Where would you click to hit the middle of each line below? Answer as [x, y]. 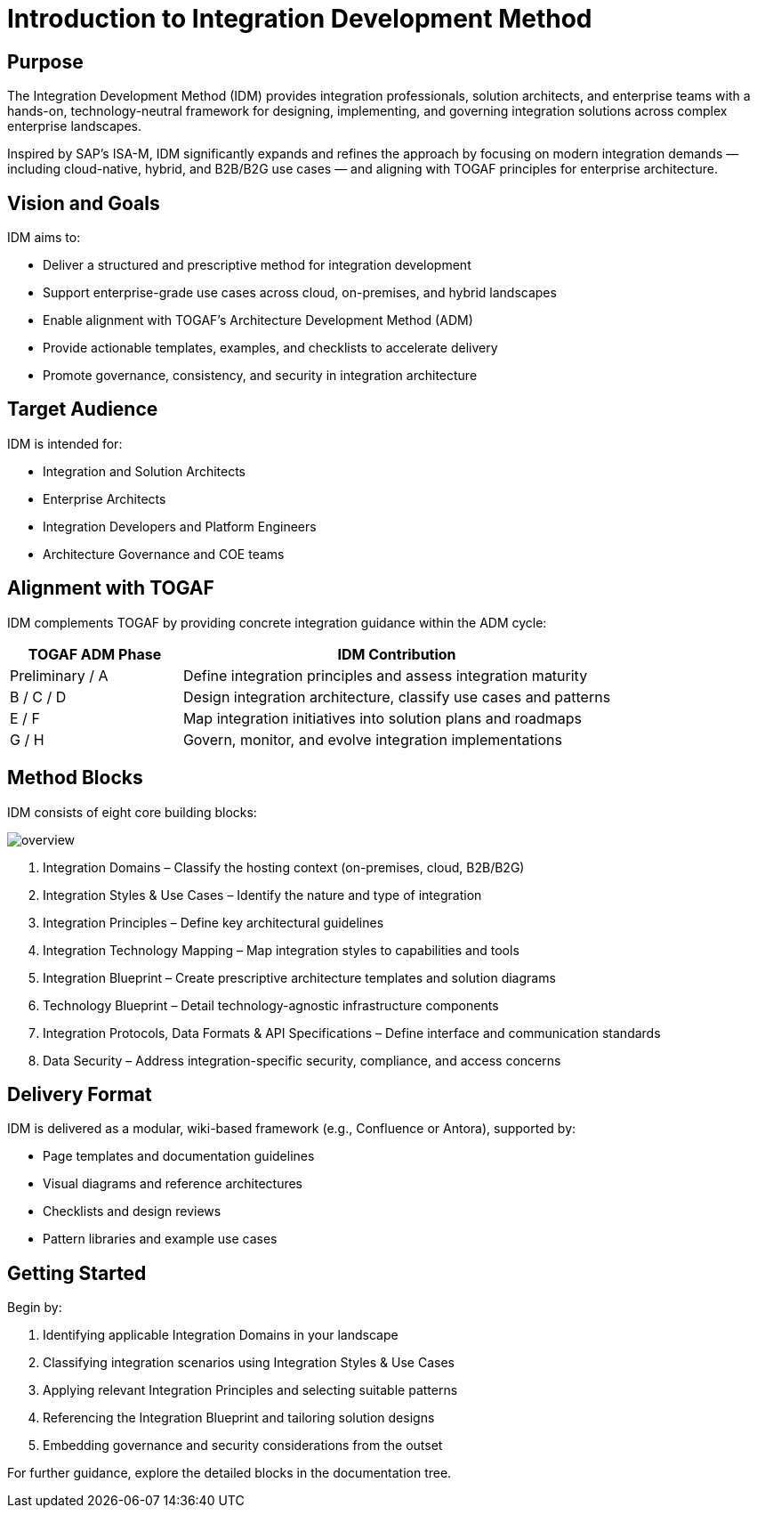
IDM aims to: [44, 238]
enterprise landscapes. [75, 126]
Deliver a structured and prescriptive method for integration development [257, 265]
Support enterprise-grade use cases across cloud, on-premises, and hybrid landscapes [300, 293]
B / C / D [38, 697]
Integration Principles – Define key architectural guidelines [213, 922]
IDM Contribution [397, 654]
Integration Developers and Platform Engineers [180, 526]
